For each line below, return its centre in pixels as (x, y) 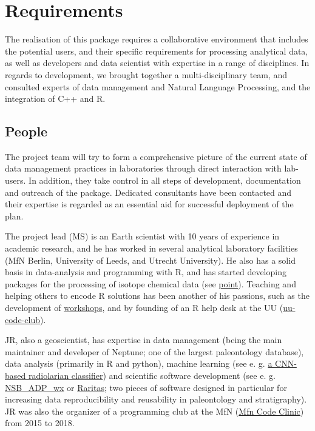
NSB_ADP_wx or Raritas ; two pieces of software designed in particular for (146, 387)
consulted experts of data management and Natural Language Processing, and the (158, 86)
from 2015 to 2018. (40, 423)
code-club (22, 319)
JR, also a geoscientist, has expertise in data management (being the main (144, 340)
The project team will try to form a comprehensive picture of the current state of (156, 156)
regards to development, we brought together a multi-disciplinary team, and (146, 74)
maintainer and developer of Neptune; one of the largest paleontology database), (154, 351)
